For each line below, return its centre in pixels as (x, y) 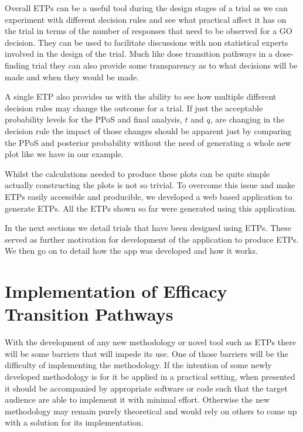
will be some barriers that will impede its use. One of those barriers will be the (147, 353)
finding (17, 65)
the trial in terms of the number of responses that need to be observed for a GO (149, 31)
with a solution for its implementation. (74, 422)
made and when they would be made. (72, 76)
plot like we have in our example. (64, 154)
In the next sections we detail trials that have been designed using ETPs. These (148, 228)
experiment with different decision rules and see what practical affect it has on (146, 19)
